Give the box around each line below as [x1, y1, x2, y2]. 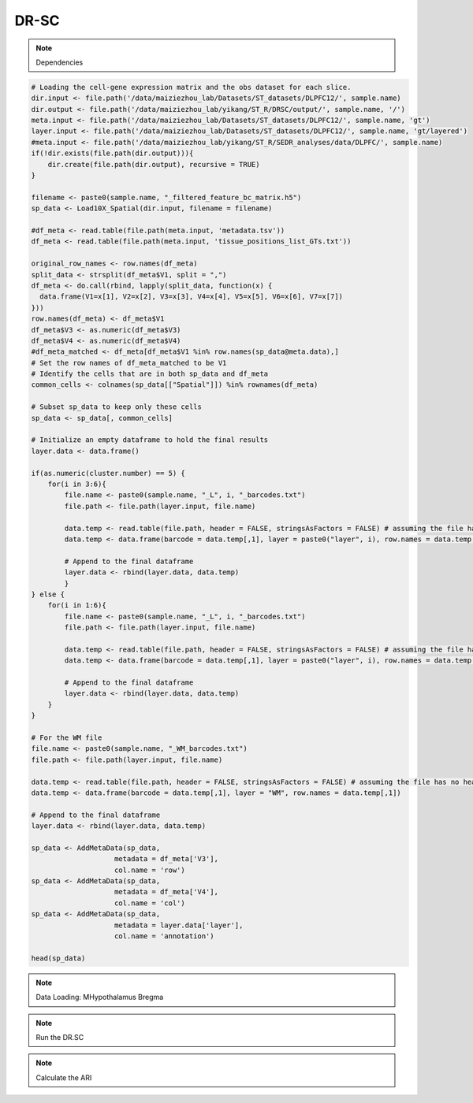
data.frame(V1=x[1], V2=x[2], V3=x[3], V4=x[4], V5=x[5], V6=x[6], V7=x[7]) [39, 292, 343, 301]
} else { [31, 589, 65, 599]
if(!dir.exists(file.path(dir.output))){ [31, 149, 194, 158]
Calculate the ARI [35, 1072, 92, 1083]
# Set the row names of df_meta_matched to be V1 [31, 358, 227, 367]
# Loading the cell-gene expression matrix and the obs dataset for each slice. [31, 83, 352, 91]
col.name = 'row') [114, 865, 185, 875]
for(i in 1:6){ [47, 601, 106, 610]
